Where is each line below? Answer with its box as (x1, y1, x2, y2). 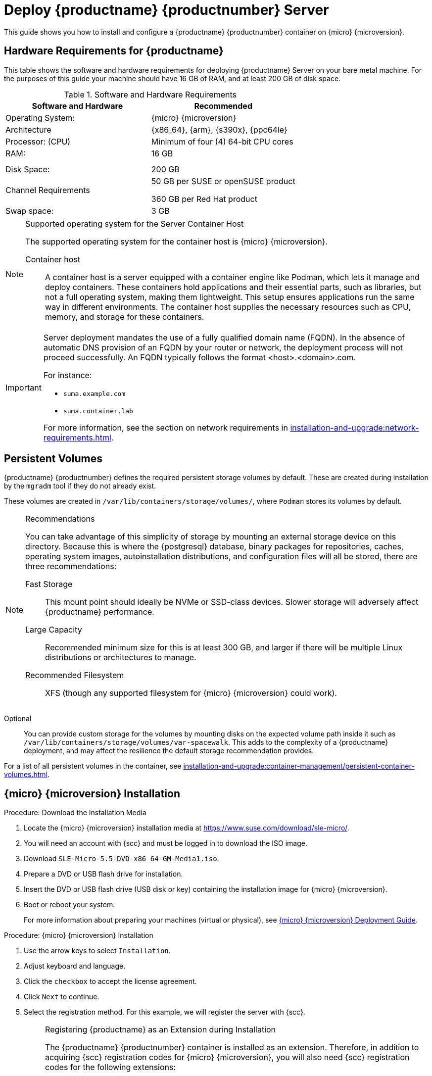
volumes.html (4, 770, 48, 779)
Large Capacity (25, 625, 82, 635)
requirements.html (43, 432, 111, 442)
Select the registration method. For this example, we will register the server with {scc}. (24, 1008, 305, 1017)
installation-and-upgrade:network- (290, 422, 419, 433)
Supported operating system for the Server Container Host (25, 218, 244, 229)
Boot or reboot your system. (24, 900, 115, 909)
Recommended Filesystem (25, 670, 124, 681)
